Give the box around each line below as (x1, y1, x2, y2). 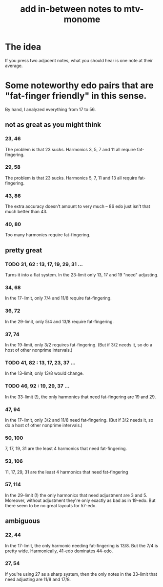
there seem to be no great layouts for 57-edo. (5, 502, 97, 508)
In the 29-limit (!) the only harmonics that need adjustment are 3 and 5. (5, 492, 147, 498)
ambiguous (5, 517, 41, 525)
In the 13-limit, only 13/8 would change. (5, 370, 84, 376)
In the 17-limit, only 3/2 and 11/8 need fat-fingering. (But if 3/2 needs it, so (5, 417, 154, 423)
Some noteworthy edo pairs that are (5, 80, 154, 91)
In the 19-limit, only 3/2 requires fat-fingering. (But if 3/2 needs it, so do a (5, 342, 153, 348)
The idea (5, 42, 41, 52)
